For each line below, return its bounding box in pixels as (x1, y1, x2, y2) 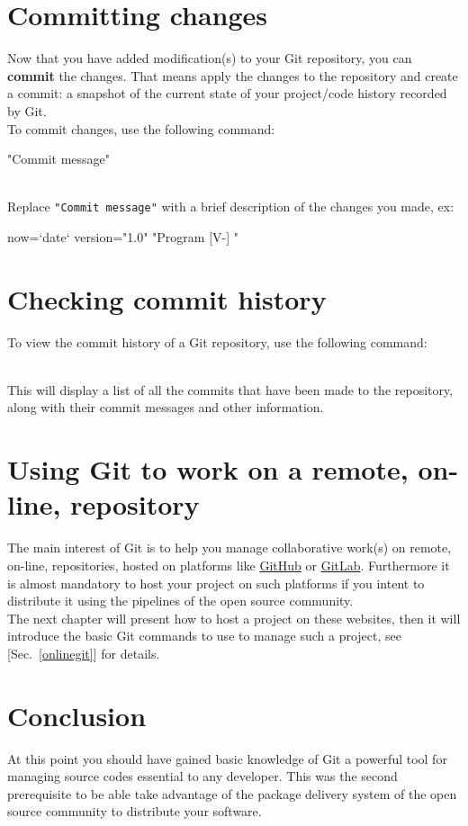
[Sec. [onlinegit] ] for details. (7, 643, 160, 662)
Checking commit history (7, 280, 327, 317)
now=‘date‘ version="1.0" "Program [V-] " (7, 227, 239, 246)
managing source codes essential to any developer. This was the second (7, 767, 398, 786)
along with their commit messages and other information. (7, 398, 324, 417)
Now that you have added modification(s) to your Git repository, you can (7, 49, 412, 67)
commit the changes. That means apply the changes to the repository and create (7, 66, 458, 85)
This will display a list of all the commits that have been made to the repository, (7, 380, 454, 399)
